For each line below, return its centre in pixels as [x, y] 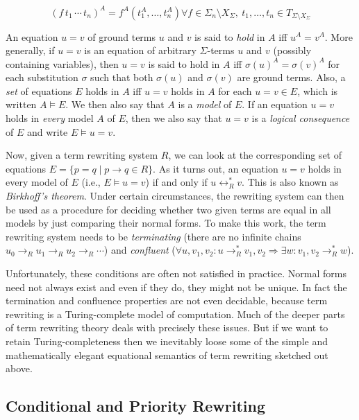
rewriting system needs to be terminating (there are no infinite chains [153, 236]
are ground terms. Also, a [291, 77]
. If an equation [275, 104]
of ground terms [122, 36]
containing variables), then [62, 63]
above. [19, 368]
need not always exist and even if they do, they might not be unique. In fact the [176, 287]
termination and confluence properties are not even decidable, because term [167, 300]
